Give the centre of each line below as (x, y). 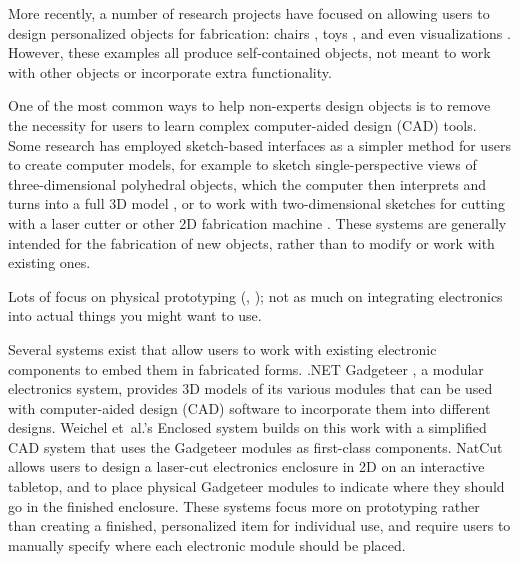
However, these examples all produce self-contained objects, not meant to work (249, 52)
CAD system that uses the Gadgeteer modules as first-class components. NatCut (255, 446)
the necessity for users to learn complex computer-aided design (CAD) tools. (242, 124)
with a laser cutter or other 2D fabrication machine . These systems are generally (257, 222)
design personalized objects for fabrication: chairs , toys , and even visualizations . (259, 32)
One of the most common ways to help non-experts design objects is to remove (249, 105)
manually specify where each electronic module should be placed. (207, 544)
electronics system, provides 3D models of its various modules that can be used (250, 388)
